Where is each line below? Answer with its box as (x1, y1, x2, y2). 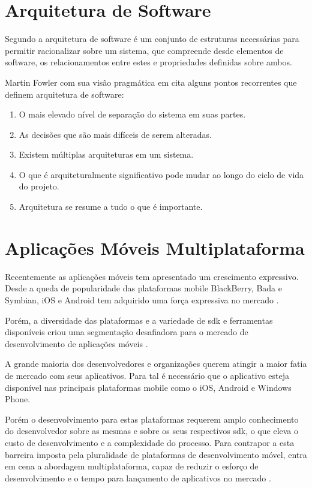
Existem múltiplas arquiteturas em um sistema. (19, 148, 194, 161)
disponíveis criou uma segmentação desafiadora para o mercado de (5, 326, 248, 338)
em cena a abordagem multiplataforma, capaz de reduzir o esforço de (5, 460, 259, 472)
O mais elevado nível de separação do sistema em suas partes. (19, 108, 246, 121)
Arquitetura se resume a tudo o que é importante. (19, 200, 203, 213)
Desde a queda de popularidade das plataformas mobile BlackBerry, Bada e (5, 282, 282, 294)
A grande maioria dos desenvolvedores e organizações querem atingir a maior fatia (5, 357, 307, 370)
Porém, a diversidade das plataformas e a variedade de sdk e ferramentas (5, 314, 273, 326)
